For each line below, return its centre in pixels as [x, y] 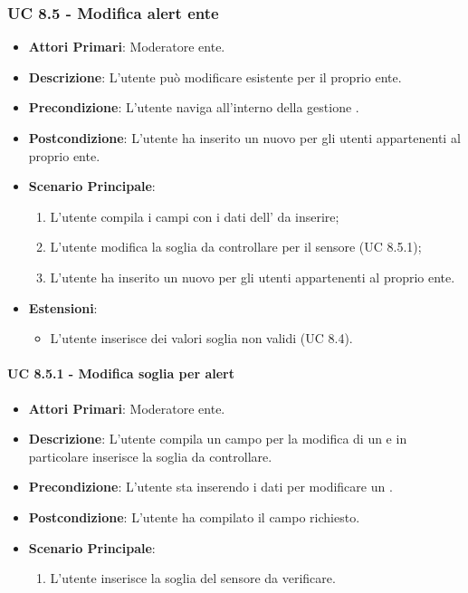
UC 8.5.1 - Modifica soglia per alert [121, 373]
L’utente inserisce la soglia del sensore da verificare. [193, 578]
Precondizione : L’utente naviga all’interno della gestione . [194, 107]
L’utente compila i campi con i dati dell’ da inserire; [195, 216]
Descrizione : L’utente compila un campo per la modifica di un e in [218, 439]
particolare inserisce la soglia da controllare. [150, 456]
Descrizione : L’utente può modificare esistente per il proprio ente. [215, 77]
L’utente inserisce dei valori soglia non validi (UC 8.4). [201, 338]
